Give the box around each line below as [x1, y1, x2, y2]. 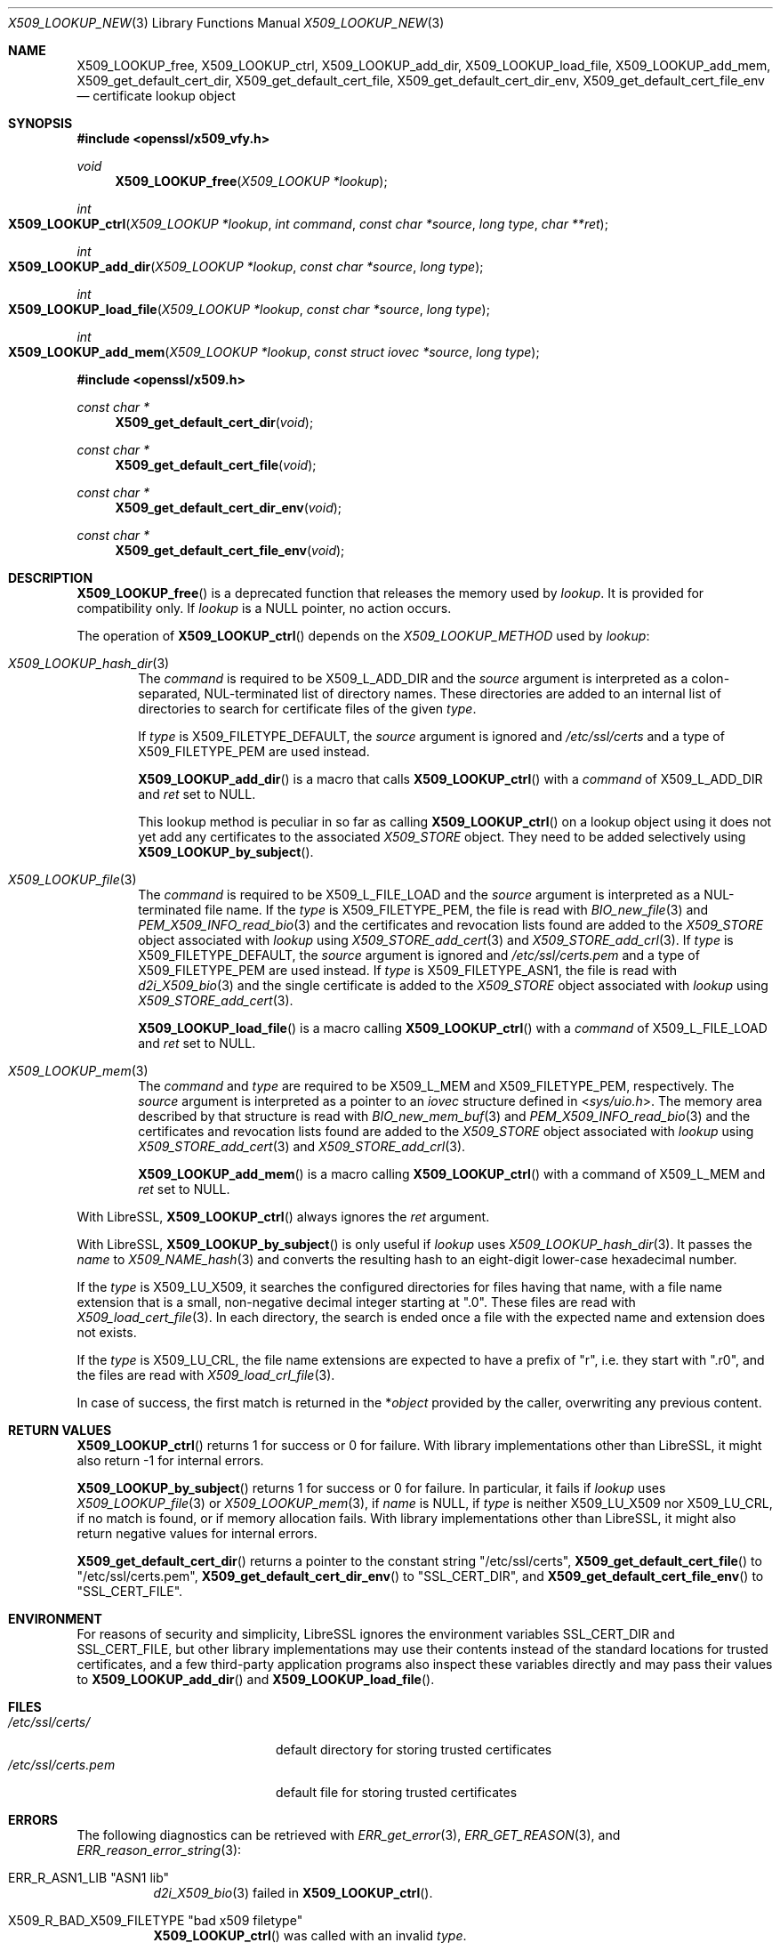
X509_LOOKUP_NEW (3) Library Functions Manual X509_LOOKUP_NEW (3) [8, 15, 445, 30]
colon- [691, 671, 730, 686]
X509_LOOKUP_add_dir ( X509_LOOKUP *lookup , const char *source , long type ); [8, 259, 484, 274]
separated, [138, 686, 201, 701]
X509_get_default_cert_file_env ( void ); [115, 543, 345, 558]
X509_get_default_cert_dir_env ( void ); [115, 500, 342, 515]
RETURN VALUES [8, 1423, 112, 1438]
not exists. [76, 1325, 137, 1340]
